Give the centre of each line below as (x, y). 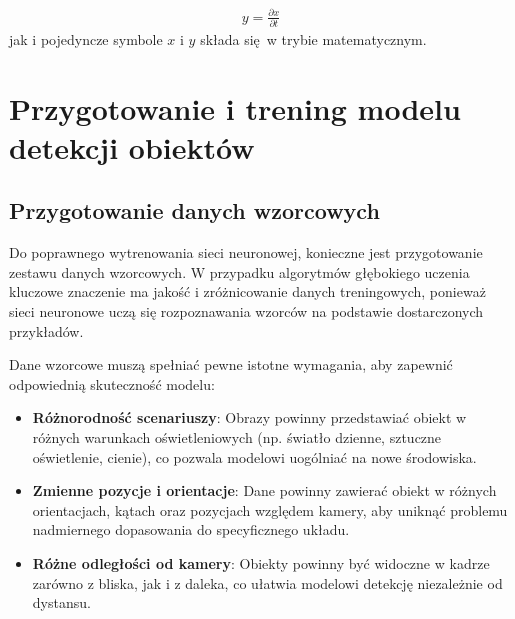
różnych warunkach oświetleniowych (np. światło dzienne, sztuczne (237, 436)
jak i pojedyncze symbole (86, 38)
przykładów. (46, 330)
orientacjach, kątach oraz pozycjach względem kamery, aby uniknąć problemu (270, 509)
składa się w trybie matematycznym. (313, 38)
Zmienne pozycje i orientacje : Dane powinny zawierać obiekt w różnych (264, 490)
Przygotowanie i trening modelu (235, 107)
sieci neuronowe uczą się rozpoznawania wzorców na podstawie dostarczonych (246, 311)
